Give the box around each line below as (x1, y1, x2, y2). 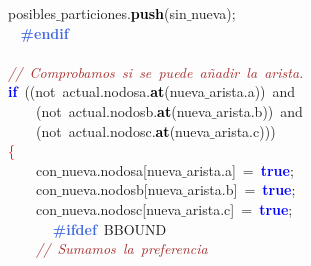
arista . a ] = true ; (186, 159, 294, 180)
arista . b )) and (216, 100, 303, 121)
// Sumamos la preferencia (36, 238, 208, 259)
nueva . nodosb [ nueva (61, 179, 183, 200)
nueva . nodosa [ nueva (61, 159, 182, 180)
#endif (20, 22, 69, 43)
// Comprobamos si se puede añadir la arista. (8, 61, 304, 82)
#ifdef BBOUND (52, 218, 167, 239)
